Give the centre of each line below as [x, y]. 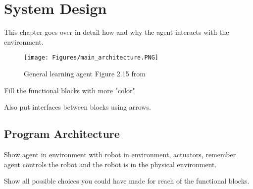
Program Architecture [62, 134]
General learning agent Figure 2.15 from [85, 73]
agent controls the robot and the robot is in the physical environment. [110, 164]
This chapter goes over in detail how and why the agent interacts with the [117, 32]
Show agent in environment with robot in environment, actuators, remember [120, 154]
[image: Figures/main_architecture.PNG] [91, 58]
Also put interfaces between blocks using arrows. [77, 107]
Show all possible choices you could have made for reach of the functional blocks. [127, 181]
